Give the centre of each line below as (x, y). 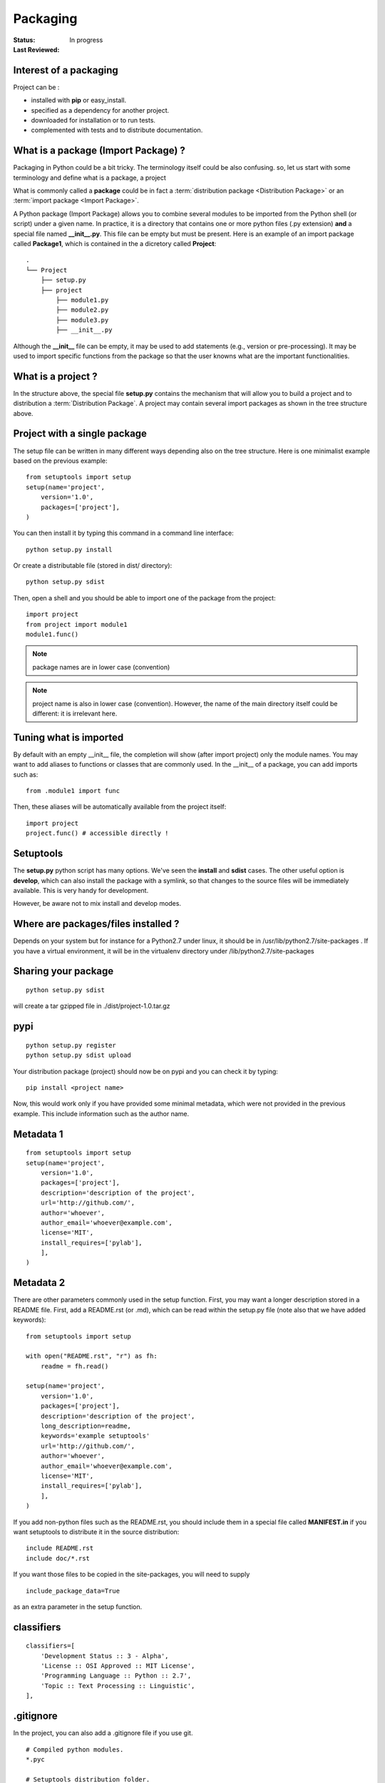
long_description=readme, (86, 1426)
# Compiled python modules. (75, 1749)
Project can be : (36, 87)
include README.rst (60, 1548)
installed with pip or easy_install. (79, 101)
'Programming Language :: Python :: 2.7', (116, 1676)
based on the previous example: (60, 461)
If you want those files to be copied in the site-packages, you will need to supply (132, 1574)
